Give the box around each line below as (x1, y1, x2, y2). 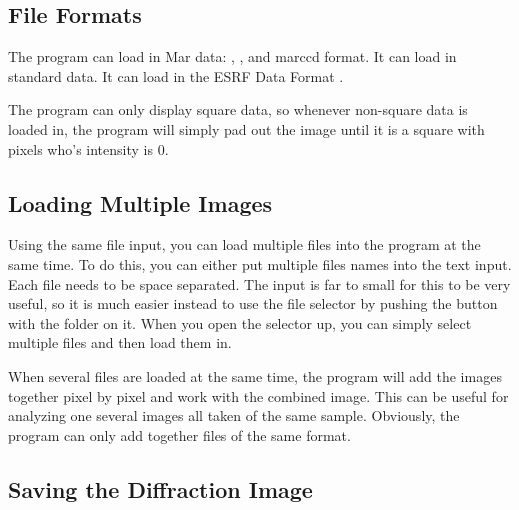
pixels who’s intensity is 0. (8, 138, 169, 159)
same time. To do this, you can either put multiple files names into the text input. (8, 253, 512, 274)
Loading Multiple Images (8, 187, 273, 218)
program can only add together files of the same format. (8, 424, 351, 445)
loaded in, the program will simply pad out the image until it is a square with (8, 118, 485, 139)
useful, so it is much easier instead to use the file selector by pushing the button (8, 293, 498, 314)
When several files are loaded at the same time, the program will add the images (8, 365, 502, 386)
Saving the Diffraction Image (8, 473, 313, 504)
